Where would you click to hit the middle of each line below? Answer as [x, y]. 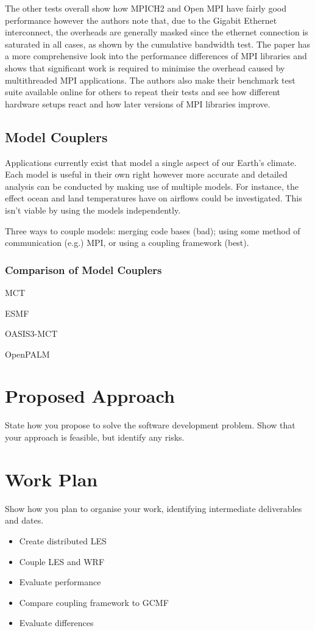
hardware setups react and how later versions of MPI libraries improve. [138, 103]
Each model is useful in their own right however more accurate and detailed [146, 174]
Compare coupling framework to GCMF [94, 602]
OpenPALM [27, 354]
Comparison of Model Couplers [83, 269]
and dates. [24, 520]
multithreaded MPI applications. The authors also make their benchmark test [150, 80]
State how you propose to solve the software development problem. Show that [150, 425]
